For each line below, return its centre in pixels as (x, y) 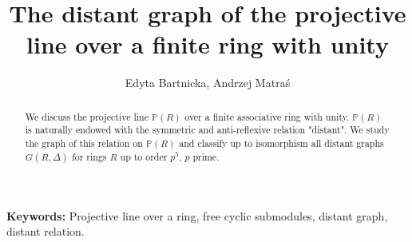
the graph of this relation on (84, 143)
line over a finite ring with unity (208, 44)
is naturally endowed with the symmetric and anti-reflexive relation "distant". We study (207, 130)
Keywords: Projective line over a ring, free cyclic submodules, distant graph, (197, 215)
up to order (144, 156)
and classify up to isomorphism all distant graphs (281, 143)
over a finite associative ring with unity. (267, 116)
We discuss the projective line (87, 116)
